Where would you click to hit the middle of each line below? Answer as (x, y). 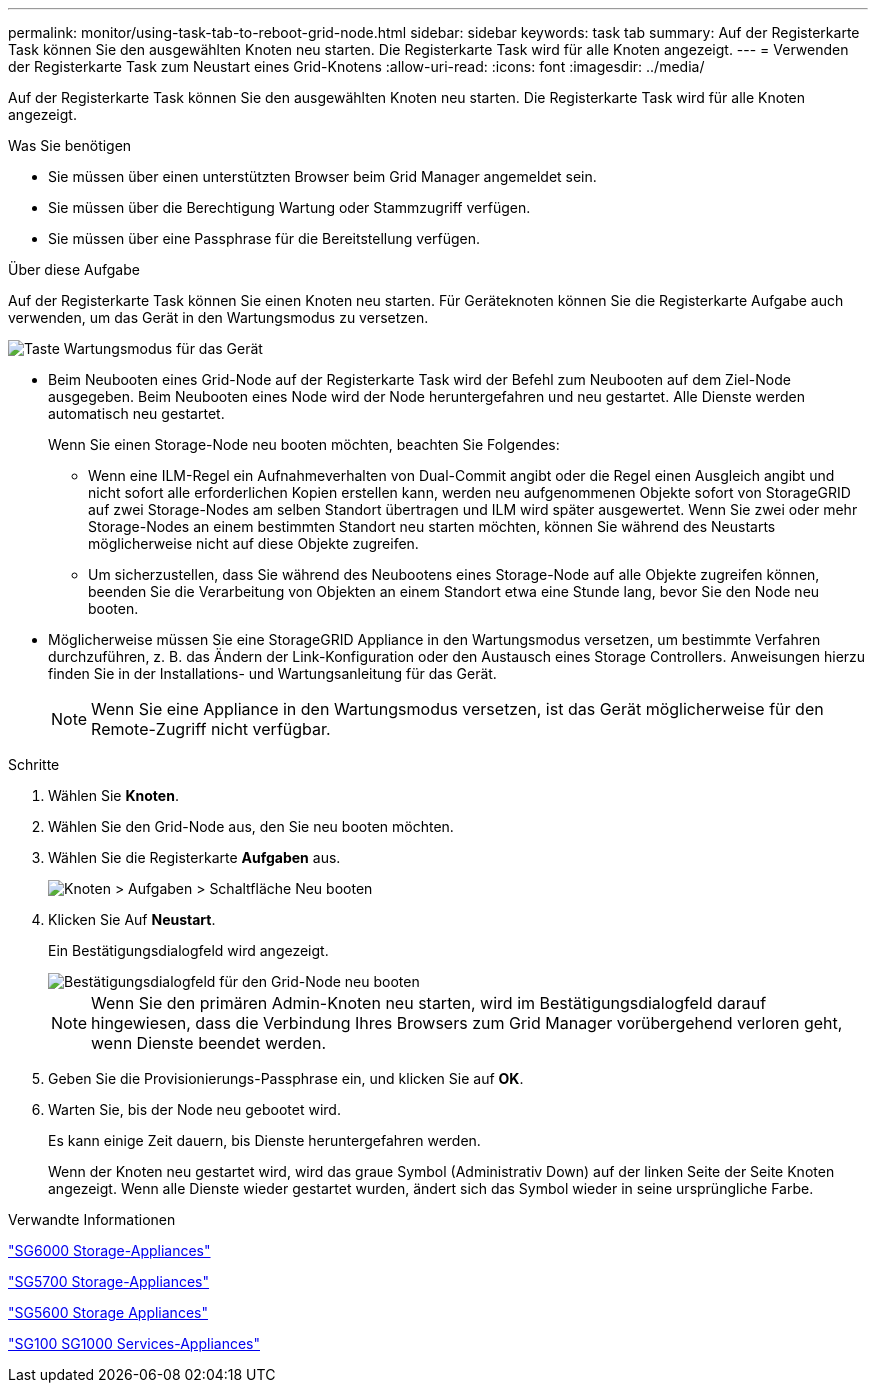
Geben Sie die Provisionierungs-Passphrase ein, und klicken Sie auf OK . (286, 1078)
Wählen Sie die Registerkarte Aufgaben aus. (194, 857)
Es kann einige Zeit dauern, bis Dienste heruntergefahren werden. (264, 1140)
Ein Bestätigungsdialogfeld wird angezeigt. (188, 950)
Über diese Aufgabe (74, 269)
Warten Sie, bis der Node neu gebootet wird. (194, 1109)
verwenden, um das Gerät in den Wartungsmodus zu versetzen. (218, 317)
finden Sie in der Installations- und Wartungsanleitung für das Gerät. (272, 673)
